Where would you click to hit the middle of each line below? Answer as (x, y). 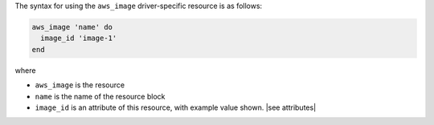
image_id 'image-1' (79, 38)
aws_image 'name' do (72, 27)
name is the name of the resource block (100, 96)
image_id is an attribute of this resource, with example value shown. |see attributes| (176, 107)
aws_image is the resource (80, 85)
